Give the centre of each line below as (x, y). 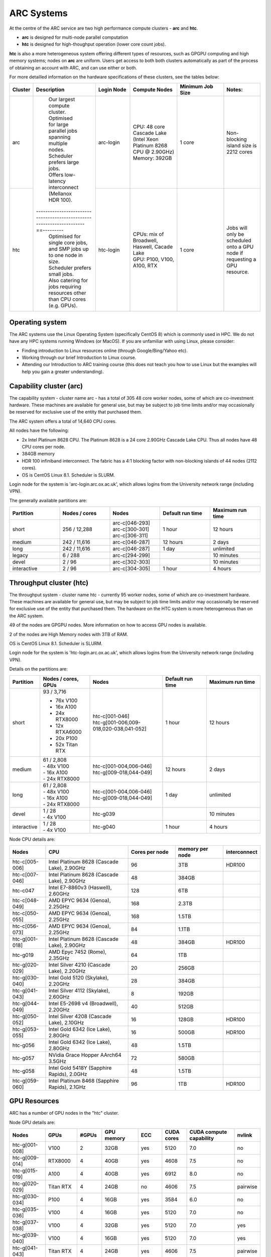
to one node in (65, 255)
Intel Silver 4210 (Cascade (79, 964)
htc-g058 (24, 1071)
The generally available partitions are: (48, 500)
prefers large (64, 162)
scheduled (239, 240)
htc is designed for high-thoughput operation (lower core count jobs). (94, 44)
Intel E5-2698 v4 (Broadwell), (83, 1003)
